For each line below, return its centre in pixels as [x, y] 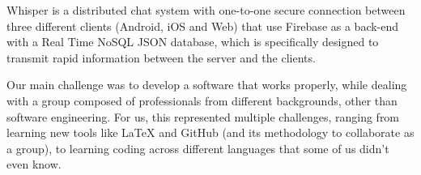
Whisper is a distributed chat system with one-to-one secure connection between [206, 10]
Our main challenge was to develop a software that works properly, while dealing [207, 85]
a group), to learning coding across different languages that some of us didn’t [198, 148]
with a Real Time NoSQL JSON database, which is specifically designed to [193, 42]
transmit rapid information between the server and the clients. [161, 57]
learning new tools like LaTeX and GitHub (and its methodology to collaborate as [210, 132]
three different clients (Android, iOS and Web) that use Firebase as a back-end [203, 26]
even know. [34, 164]
